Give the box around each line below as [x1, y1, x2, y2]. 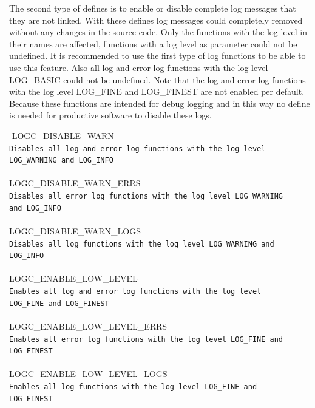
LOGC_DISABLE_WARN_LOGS [9, 224, 141, 237]
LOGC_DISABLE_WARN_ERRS [9, 177, 141, 189]
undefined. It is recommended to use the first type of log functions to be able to [9, 49, 306, 62]
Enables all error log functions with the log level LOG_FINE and [9, 335, 283, 344]
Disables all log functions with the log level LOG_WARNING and [9, 239, 274, 248]
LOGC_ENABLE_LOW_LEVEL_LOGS [9, 367, 168, 380]
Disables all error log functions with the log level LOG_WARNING [9, 192, 283, 201]
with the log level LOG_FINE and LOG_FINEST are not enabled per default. [9, 85, 305, 98]
